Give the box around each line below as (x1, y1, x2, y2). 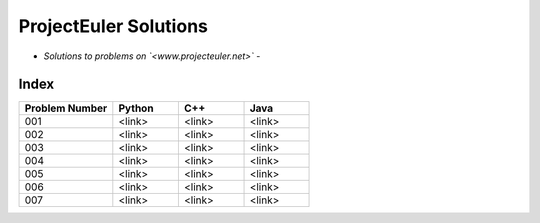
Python (118, 101, 154, 115)
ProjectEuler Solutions (18, 15, 209, 37)
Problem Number (24, 101, 108, 115)
